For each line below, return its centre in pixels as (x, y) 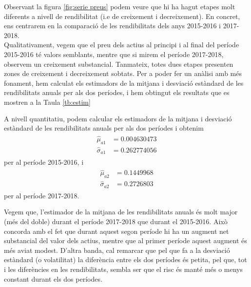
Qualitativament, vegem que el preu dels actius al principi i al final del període (122, 45)
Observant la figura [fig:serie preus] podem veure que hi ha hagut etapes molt (120, 6)
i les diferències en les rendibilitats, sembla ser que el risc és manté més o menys (124, 269)
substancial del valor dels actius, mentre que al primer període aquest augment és (125, 240)
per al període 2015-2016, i (44, 162)
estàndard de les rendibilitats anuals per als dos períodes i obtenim (104, 128)
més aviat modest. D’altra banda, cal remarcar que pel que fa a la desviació (117, 250)
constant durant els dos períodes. (53, 278)
